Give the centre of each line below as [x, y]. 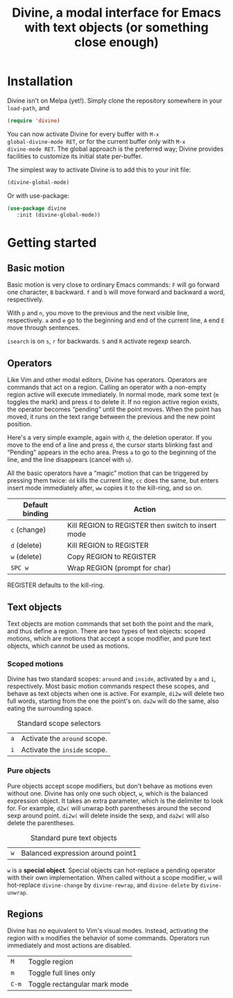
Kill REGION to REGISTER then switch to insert [142, 526]
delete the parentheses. [41, 823]
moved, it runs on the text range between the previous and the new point [111, 417]
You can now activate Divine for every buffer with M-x [83, 134]
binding [35, 514]
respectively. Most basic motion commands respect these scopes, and [108, 686]
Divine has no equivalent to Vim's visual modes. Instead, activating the [108, 931]
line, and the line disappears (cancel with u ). [70, 460]
